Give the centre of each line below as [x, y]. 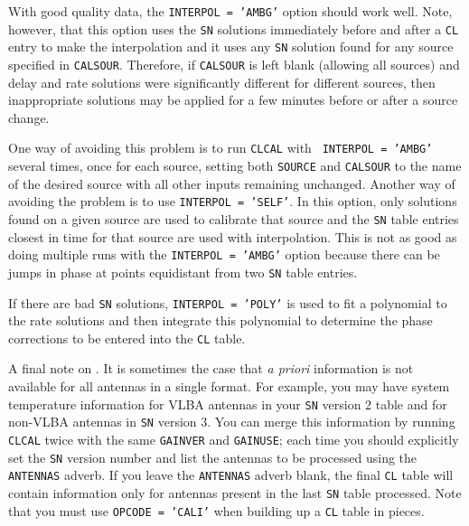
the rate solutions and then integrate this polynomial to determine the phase [220, 320]
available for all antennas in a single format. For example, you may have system [229, 386]
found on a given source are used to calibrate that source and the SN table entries [234, 218]
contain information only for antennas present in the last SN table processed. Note [235, 492]
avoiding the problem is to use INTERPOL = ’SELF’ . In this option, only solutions [233, 201]
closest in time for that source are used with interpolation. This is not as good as [233, 236]
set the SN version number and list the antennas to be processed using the [213, 457]
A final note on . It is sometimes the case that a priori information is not [211, 368]
